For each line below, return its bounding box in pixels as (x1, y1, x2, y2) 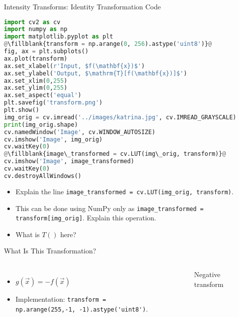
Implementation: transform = (15, 294, 106, 304)
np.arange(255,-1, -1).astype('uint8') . (15, 303, 148, 314)
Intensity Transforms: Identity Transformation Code (4, 1, 161, 11)
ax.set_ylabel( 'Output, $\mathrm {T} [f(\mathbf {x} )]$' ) (4, 70, 187, 77)
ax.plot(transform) (4, 55, 67, 62)
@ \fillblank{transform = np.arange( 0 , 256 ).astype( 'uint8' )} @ (4, 40, 212, 48)
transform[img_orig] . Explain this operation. (15, 212, 156, 223)
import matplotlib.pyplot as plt (4, 33, 113, 40)
